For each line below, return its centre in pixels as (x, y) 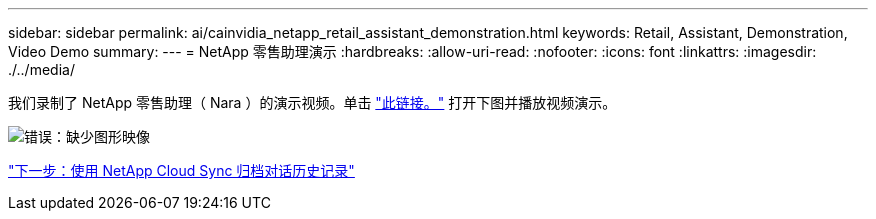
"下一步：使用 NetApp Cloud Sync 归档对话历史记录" (181, 170)
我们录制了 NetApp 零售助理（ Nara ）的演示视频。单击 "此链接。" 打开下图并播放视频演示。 (312, 102)
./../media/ (41, 69)
